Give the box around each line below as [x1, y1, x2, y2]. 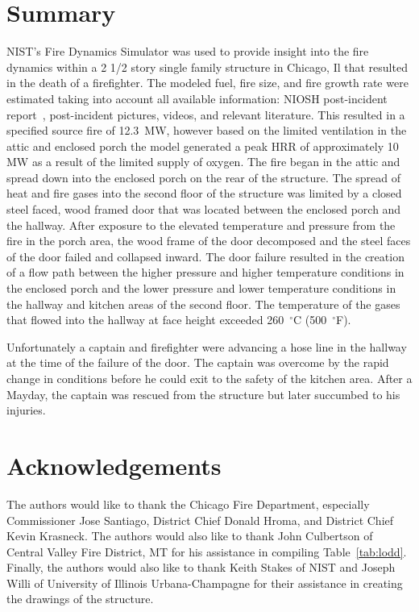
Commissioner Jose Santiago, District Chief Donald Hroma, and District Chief [6, 511, 394, 528]
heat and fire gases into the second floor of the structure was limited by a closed [6, 185, 402, 202]
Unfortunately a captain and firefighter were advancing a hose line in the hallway [6, 338, 407, 355]
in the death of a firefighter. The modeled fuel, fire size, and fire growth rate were [6, 74, 409, 91]
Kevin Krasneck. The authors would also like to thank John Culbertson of [6, 527, 373, 544]
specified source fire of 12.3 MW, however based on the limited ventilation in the [6, 122, 407, 139]
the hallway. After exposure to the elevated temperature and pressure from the [6, 216, 396, 233]
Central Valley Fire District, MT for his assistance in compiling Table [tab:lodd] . [6, 543, 407, 560]
